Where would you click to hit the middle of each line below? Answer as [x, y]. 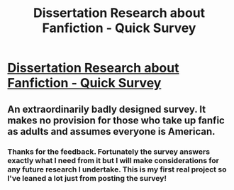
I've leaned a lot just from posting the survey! [87, 178]
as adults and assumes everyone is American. [111, 132]
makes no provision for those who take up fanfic [116, 120]
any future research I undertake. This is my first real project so [117, 169]
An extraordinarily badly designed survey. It [107, 109]
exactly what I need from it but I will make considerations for [113, 160]
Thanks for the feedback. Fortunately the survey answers [109, 152]
